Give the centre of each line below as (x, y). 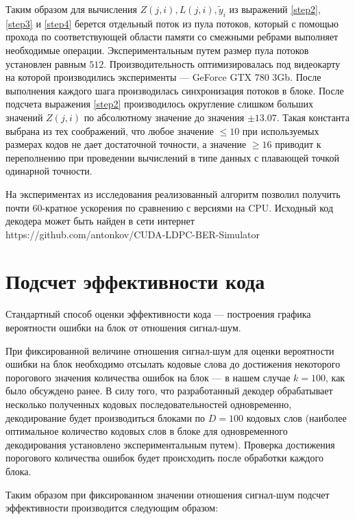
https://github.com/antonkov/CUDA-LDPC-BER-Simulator (133, 234)
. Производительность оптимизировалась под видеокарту (222, 63)
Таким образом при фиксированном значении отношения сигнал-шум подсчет (168, 494)
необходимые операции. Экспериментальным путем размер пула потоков (157, 50)
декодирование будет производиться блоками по (106, 417)
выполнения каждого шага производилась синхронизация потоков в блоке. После (175, 90)
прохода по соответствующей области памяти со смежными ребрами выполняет (172, 37)
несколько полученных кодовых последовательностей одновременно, (149, 404)
